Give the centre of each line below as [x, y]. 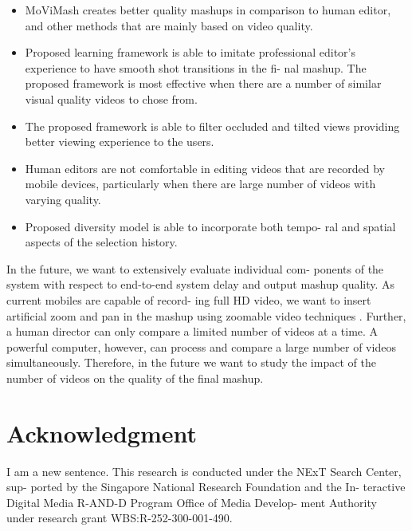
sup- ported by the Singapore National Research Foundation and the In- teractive [206, 487]
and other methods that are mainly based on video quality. [169, 25]
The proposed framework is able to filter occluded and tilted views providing [212, 126]
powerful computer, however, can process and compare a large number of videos [201, 346]
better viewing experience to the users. [120, 142]
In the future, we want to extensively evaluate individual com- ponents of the [195, 268]
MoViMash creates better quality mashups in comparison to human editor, [208, 10]
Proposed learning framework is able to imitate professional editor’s [190, 52]
